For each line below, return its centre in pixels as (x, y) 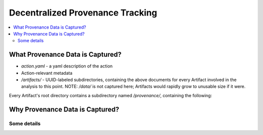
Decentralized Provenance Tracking (83, 13)
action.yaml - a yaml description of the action (67, 66)
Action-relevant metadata (47, 73)
